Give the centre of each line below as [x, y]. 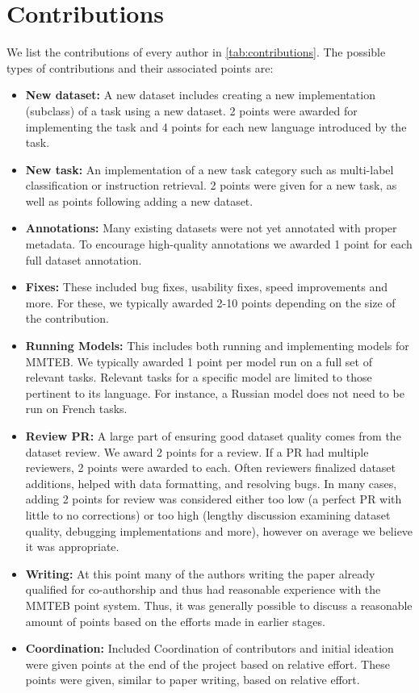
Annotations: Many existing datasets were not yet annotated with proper [211, 228]
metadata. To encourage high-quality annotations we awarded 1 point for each [219, 244]
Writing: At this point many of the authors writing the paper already [200, 573]
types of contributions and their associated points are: [140, 67]
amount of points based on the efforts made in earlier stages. [175, 621]
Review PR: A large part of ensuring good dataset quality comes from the [213, 436]
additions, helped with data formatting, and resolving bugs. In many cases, [211, 483]
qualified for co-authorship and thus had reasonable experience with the [203, 589]
